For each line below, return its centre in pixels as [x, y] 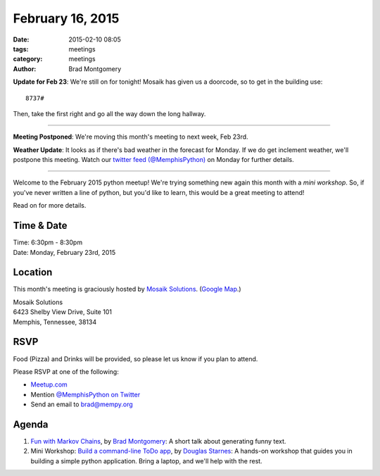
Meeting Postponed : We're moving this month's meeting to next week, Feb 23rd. [131, 137]
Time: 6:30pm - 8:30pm [48, 242]
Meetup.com [49, 384]
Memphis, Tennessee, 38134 [55, 322]
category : [28, 59]
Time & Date [40, 226]
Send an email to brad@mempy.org [82, 404]
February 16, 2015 [66, 18]
